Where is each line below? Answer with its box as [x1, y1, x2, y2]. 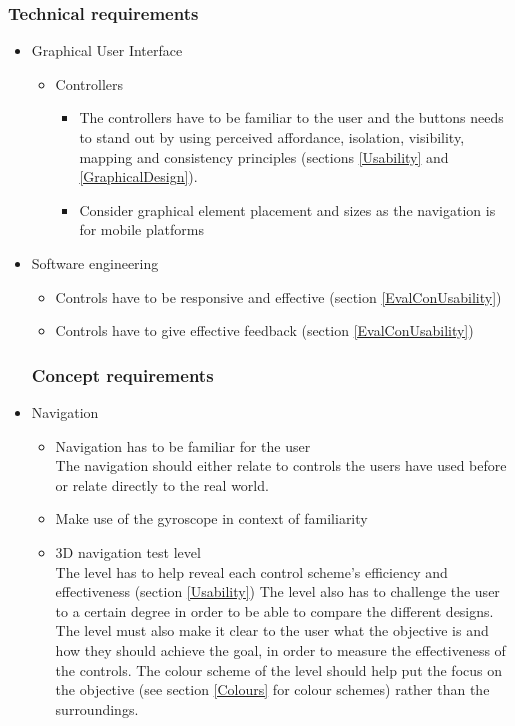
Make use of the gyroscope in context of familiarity [55, 508, 368, 529]
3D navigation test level [55, 541, 201, 562]
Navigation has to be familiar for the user [55, 435, 311, 456]
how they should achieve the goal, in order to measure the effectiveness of [55, 639, 506, 660]
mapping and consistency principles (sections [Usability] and [79, 146, 449, 167]
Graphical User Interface [31, 40, 183, 61]
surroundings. [55, 698, 139, 719]
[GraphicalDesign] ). [79, 166, 198, 187]
